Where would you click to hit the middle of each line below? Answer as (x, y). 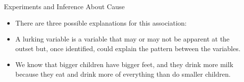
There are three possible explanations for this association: (101, 22)
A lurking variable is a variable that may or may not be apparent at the (122, 39)
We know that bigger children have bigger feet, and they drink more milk (124, 64)
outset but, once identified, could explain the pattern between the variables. (128, 48)
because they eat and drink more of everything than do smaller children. (123, 74)
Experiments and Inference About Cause (64, 6)
